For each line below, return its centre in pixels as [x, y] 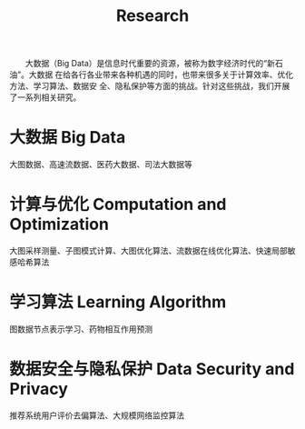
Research [152, 16]
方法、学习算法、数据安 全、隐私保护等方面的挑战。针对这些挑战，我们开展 [150, 86]
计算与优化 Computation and [118, 205]
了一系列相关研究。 [45, 97]
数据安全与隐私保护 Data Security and [152, 369]
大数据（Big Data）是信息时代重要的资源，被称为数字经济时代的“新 [150, 64]
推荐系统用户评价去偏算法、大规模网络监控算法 [97, 415]
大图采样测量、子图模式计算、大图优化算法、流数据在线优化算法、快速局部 [148, 251]
